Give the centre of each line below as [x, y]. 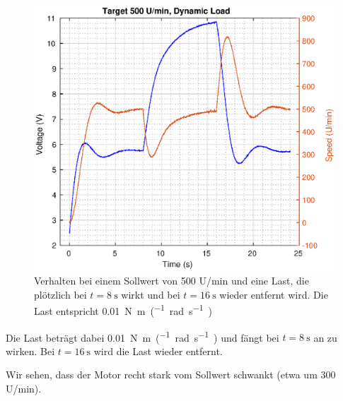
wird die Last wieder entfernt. [158, 351]
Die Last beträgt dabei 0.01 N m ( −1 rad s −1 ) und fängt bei [143, 336]
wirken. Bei [30, 351]
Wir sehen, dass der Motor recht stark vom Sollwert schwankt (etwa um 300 [171, 375]
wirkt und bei [151, 294]
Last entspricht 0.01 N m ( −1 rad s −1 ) [123, 310]
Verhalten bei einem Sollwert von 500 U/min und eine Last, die [171, 281]
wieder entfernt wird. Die [274, 294]
